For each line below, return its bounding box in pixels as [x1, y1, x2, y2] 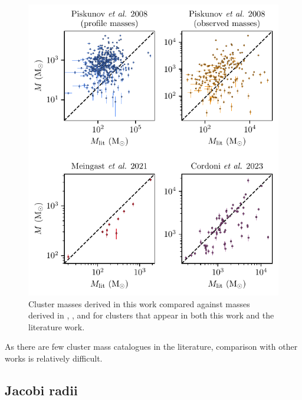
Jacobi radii [5, 381, 78, 399]
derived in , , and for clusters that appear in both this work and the [28, 309, 274, 321]
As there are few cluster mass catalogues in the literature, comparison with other [5, 340, 298, 353]
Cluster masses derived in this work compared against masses [28, 297, 250, 310]
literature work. [28, 320, 85, 333]
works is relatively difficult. [5, 352, 103, 364]
